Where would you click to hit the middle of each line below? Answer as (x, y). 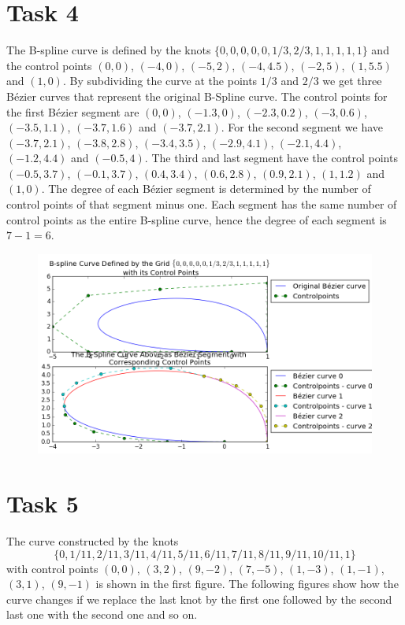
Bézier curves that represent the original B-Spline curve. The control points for (197, 96)
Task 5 (43, 503)
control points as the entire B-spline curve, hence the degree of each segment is (197, 219)
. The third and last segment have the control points (271, 158)
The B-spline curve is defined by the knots (109, 50)
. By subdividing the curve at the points (160, 81)
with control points (52, 568)
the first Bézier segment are (73, 111)
